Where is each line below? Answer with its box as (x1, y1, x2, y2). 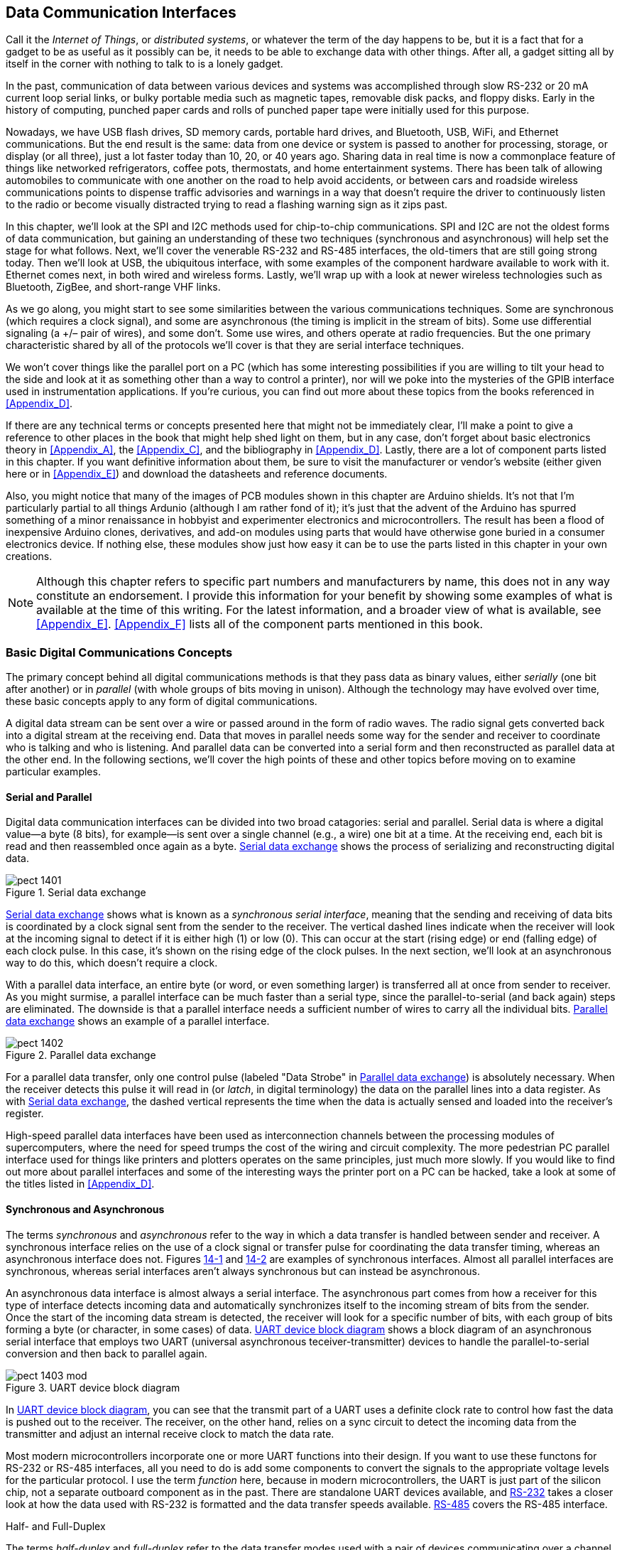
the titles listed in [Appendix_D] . (6, 1178, 155, 1190)
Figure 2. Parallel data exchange (6, 1049, 156, 1062)
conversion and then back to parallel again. (6, 1347, 207, 1360)
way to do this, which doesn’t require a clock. (6, 957, 218, 969)
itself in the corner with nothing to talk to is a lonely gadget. (6, 58, 283, 70)
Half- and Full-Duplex (6, 1519, 106, 1532)
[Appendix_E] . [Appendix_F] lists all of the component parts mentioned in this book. (36, 617, 484, 632)
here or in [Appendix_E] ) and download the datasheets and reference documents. (6, 468, 388, 480)
